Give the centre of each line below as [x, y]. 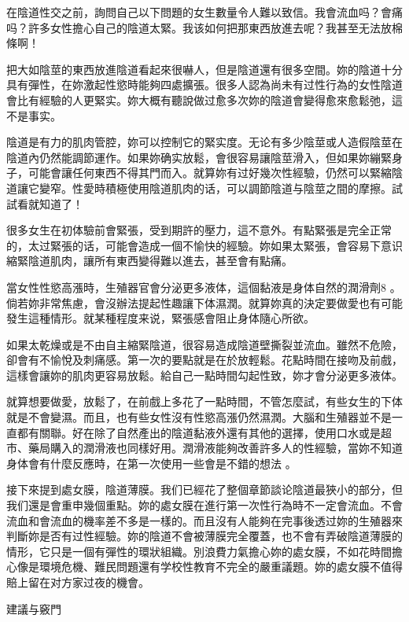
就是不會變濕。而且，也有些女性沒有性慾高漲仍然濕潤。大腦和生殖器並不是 [199, 417]
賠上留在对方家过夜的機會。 [78, 582]
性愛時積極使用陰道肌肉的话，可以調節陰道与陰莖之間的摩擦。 [232, 188]
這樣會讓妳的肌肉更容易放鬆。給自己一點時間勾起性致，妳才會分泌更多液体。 [204, 375]
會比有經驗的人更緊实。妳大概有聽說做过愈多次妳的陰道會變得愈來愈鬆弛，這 [204, 99]
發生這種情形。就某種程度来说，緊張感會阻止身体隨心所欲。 [160, 318]
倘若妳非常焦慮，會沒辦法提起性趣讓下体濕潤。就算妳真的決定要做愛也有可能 [204, 302]
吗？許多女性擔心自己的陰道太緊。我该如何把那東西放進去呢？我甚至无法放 [199, 27]
